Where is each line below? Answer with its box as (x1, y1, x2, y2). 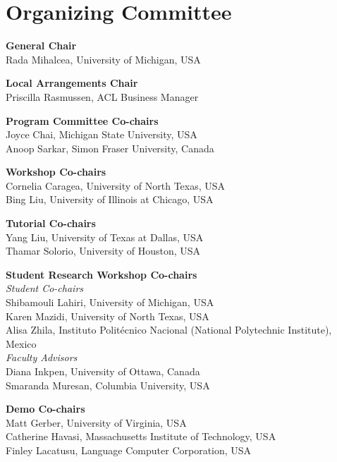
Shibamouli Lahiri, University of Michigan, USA (6, 295, 214, 310)
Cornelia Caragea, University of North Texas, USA (6, 178, 226, 193)
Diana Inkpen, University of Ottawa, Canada (6, 364, 200, 378)
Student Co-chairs (6, 281, 84, 296)
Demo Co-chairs (6, 401, 85, 416)
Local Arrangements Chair (6, 75, 138, 90)
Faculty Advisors (6, 350, 78, 365)
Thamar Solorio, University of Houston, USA (6, 243, 201, 258)
